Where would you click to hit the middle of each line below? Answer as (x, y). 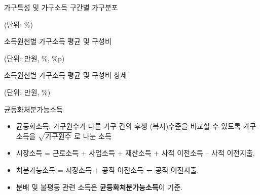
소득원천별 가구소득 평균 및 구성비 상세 (66, 75)
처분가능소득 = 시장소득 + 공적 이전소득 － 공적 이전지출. (107, 169)
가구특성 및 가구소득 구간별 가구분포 (61, 7)
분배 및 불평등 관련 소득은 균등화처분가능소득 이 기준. (99, 187)
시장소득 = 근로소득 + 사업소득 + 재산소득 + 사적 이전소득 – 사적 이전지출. (135, 153)
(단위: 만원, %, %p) (34, 58)
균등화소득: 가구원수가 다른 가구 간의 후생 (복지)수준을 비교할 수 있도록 (128, 126)
